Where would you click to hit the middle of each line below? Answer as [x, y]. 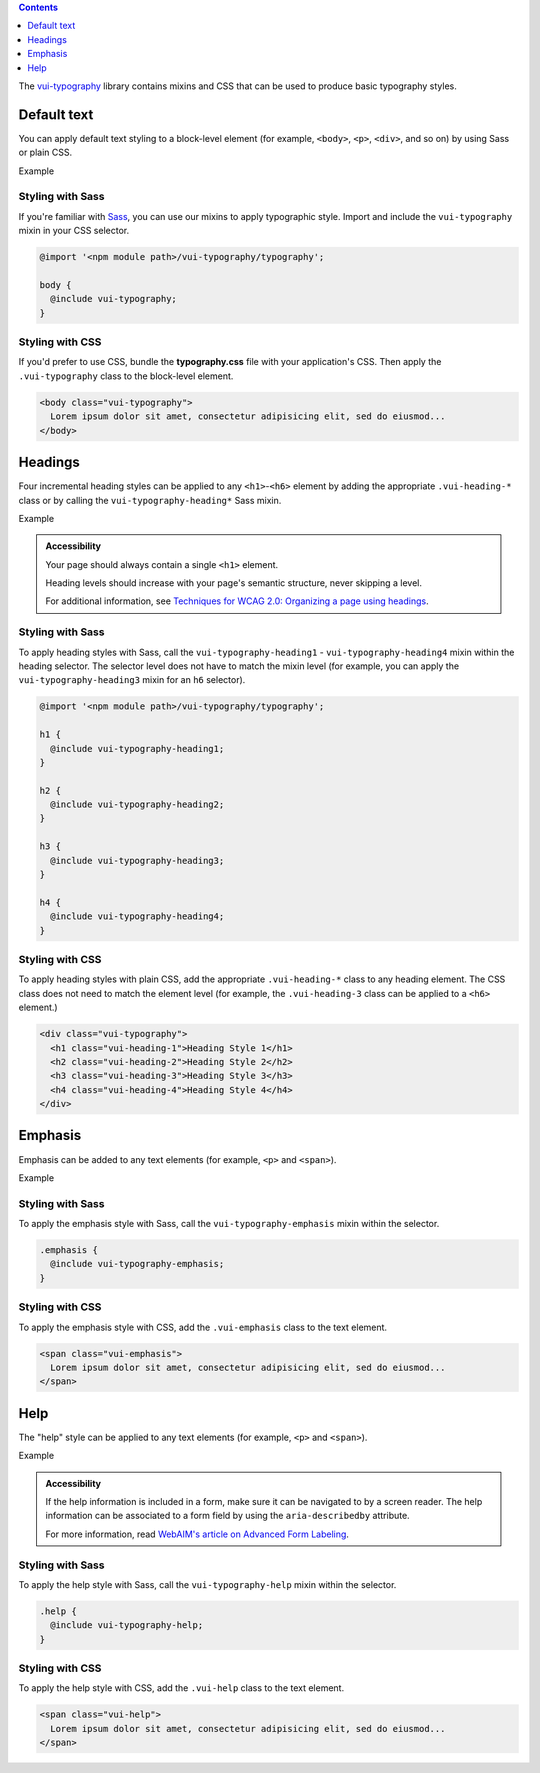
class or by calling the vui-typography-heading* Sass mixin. [150, 500]
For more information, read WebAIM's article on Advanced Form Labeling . [197, 1534]
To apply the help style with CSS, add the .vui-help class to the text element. [181, 1688]
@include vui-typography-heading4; [137, 916]
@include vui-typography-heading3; [137, 860]
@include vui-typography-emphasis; [137, 1264]
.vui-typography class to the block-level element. [126, 376]
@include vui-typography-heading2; [137, 804]
